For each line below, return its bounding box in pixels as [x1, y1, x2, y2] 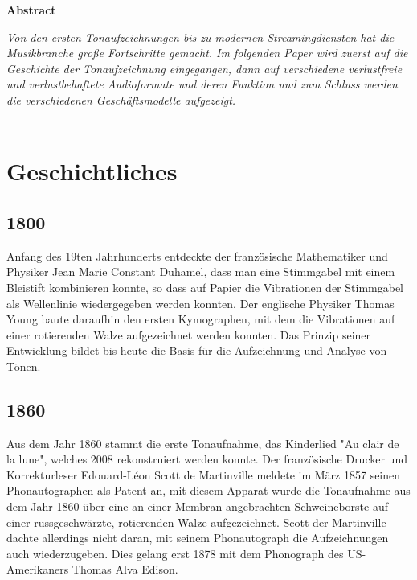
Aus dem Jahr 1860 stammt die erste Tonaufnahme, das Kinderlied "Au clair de [6, 434, 399, 451]
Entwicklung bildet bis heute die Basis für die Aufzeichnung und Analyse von [6, 342, 387, 359]
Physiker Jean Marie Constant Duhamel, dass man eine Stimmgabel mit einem [6, 263, 395, 280]
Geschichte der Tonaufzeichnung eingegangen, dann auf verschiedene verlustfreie [6, 60, 403, 76]
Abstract [6, 2, 56, 18]
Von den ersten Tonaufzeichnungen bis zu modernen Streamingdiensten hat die [6, 28, 395, 45]
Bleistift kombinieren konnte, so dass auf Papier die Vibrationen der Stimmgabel [6, 278, 403, 295]
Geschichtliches [6, 154, 178, 187]
